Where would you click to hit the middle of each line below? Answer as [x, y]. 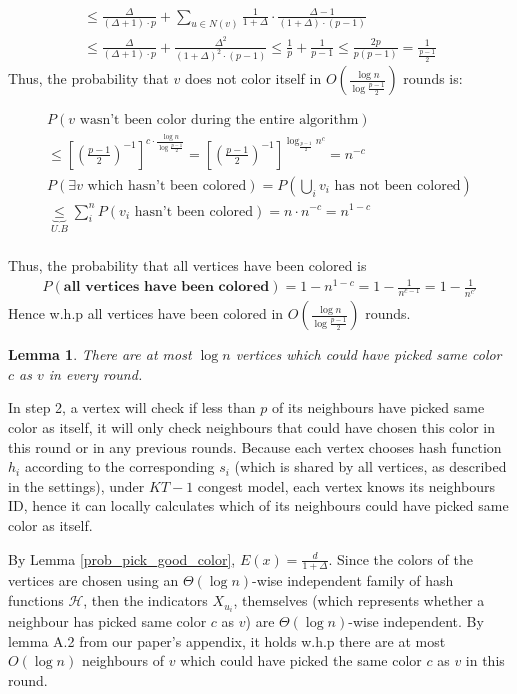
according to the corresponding [119, 466]
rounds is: [433, 78]
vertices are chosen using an [93, 580]
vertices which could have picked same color [368, 354]
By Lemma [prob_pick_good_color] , [122, 558]
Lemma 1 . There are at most [100, 354]
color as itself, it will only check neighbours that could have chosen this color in [251, 427]
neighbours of [123, 660]
